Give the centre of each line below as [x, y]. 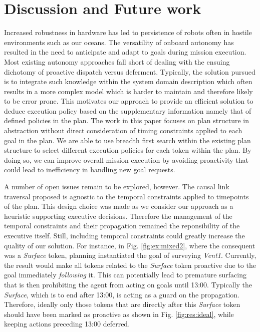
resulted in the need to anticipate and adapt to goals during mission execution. [125, 52]
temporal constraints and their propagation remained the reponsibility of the [122, 226]
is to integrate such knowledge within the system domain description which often [128, 81]
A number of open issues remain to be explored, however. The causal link [117, 187]
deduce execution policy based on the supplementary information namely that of [128, 110]
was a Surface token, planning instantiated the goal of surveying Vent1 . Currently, [130, 255]
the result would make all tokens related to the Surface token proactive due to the [130, 265]
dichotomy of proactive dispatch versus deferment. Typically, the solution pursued [130, 71]
